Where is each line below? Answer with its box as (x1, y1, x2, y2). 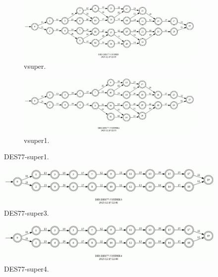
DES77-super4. (4, 264, 49, 274)
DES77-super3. (4, 207, 49, 218)
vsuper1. (24, 135, 50, 145)
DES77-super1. (4, 151, 49, 162)
